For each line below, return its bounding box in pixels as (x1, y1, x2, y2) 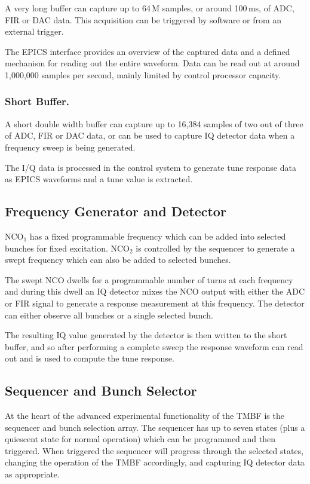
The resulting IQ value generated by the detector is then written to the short (5, 329, 287, 341)
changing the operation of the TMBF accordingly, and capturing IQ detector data (5, 456, 305, 468)
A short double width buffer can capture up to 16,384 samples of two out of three (5, 117, 303, 130)
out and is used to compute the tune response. (5, 352, 174, 364)
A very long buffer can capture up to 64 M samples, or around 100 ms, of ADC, (5, 2, 294, 14)
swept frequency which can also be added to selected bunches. (5, 253, 231, 266)
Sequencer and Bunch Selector (5, 381, 197, 400)
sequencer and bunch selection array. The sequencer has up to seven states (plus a (5, 421, 305, 433)
